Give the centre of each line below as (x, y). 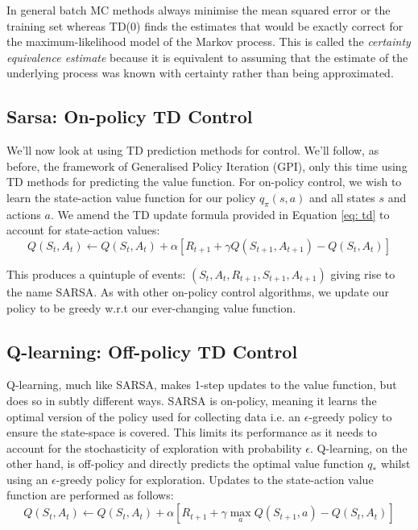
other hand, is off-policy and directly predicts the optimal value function (185, 464)
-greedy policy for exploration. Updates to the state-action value (215, 479)
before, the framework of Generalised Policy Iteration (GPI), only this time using (207, 166)
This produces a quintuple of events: (96, 273)
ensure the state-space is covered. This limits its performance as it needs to (192, 432)
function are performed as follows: (90, 495)
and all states (342, 197)
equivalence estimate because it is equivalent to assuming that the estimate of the (207, 57)
